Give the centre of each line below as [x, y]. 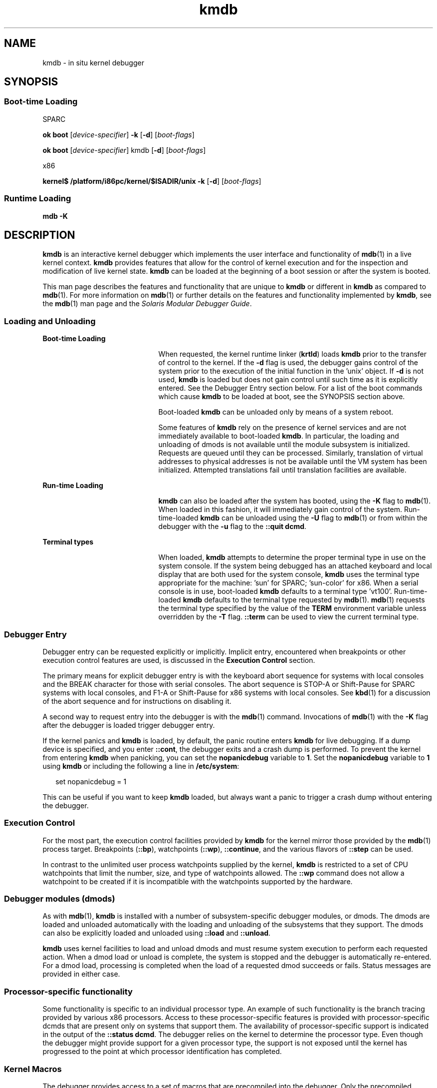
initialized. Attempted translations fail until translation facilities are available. [282, 470]
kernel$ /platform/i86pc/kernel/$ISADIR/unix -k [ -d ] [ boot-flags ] [152, 181]
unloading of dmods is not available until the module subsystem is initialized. [284, 445]
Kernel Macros [33, 1069]
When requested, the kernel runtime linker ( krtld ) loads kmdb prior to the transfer [293, 354]
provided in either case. [81, 974]
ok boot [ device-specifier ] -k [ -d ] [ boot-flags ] [118, 134]
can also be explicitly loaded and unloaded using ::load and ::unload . [157, 933]
